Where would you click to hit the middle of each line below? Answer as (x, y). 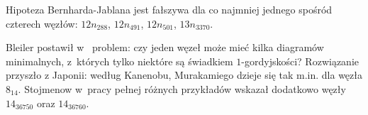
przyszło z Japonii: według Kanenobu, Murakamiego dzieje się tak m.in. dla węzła (184, 75)
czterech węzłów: (42, 23)
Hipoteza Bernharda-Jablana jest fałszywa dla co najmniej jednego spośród (169, 9)
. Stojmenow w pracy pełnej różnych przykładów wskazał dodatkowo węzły (182, 88)
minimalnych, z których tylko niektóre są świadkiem (119, 61)
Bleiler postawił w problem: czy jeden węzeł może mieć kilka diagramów (165, 47)
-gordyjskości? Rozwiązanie (300, 61)
